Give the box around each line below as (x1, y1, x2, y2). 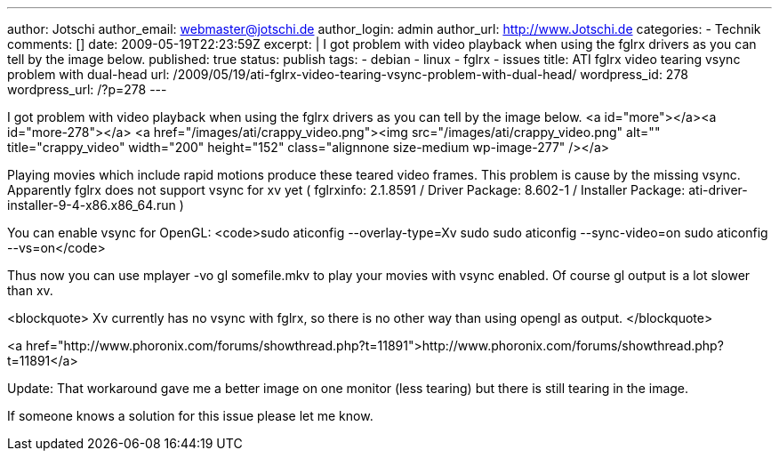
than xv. (7, 283, 53, 298)
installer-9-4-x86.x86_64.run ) (7, 197, 184, 213)
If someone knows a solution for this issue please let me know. (7, 408, 373, 423)
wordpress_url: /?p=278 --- (7, 82, 167, 97)
